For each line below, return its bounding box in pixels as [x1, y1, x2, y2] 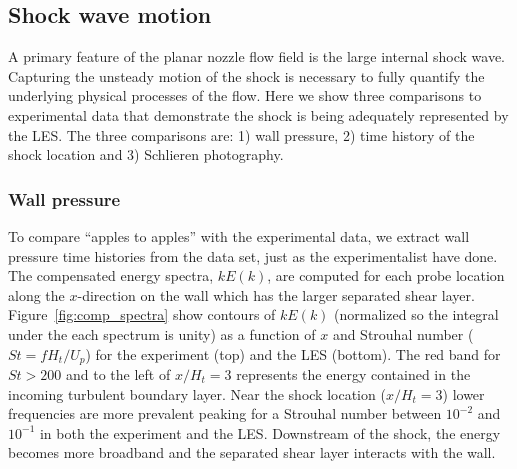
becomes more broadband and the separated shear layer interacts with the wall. [8, 442, 496, 463]
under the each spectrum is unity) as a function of [8, 323, 316, 344]
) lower [442, 383, 485, 404]
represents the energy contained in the [236, 364, 471, 384]
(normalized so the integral [334, 304, 499, 325]
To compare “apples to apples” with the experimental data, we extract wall [8, 225, 470, 246]
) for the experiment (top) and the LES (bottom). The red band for [85, 343, 501, 364]
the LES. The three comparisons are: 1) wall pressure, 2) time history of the [8, 124, 475, 145]
